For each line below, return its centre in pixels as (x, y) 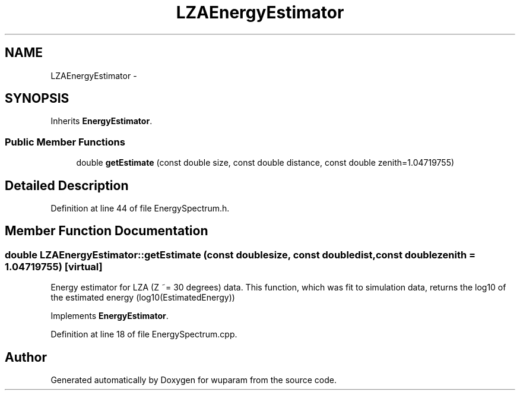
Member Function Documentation (107, 231)
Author (26, 357)
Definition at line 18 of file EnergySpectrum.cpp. (144, 334)
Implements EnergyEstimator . (110, 316)
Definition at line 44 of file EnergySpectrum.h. (140, 208)
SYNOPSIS (37, 99)
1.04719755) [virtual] (54, 266)
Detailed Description (67, 185)
